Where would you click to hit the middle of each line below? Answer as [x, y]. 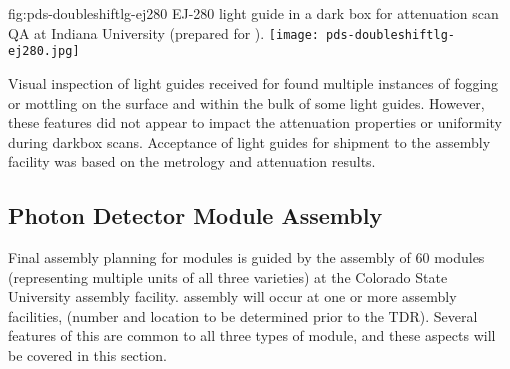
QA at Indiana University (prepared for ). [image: [163, 32]
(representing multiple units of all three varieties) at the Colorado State [228, 276]
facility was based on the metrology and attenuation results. [192, 161]
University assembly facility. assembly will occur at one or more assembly [232, 296]
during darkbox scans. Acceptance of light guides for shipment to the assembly [249, 141]
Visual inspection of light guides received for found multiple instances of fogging [253, 82]
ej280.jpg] [44, 51]
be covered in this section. [87, 355]
